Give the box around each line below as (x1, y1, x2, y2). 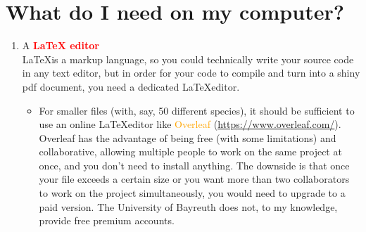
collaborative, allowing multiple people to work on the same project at (39, 144, 342, 159)
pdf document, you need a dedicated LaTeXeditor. (22, 79, 240, 94)
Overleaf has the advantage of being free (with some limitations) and (39, 130, 336, 145)
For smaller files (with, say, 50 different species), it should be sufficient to (39, 103, 355, 117)
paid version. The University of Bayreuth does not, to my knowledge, (39, 199, 338, 214)
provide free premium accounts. (39, 213, 175, 228)
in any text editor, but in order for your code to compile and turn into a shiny (22, 65, 360, 80)
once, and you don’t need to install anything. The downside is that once (39, 157, 350, 172)
